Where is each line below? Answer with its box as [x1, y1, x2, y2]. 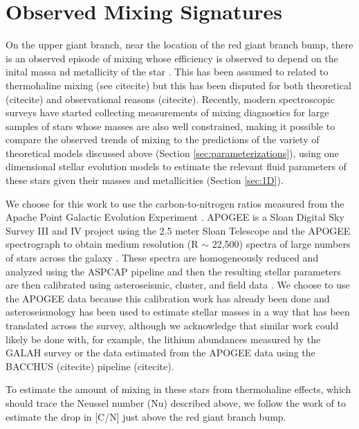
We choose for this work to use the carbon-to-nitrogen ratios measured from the [6, 196, 344, 210]
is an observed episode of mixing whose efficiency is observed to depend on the [6, 51, 338, 65]
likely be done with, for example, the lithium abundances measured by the [6, 331, 321, 346]
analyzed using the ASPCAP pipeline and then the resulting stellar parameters [6, 264, 341, 278]
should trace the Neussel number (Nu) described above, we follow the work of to [6, 395, 346, 410]
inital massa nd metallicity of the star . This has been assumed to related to [6, 64, 329, 79]
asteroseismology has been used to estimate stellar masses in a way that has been [6, 304, 350, 319]
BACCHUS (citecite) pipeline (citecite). [6, 358, 174, 373]
